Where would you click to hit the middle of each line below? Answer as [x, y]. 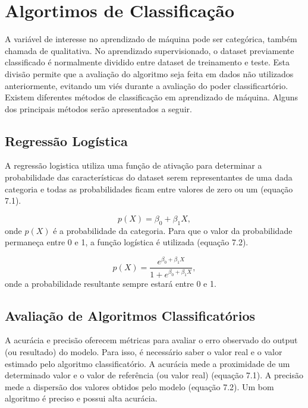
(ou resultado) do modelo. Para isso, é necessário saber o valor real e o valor [144, 352]
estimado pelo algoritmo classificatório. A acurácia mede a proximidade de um [147, 363]
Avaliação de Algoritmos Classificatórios [130, 315]
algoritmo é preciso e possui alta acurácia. [81, 398]
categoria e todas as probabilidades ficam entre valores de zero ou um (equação [149, 189]
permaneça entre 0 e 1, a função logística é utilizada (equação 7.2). [127, 242]
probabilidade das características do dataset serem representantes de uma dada [149, 177]
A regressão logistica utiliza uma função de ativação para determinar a [133, 165]
